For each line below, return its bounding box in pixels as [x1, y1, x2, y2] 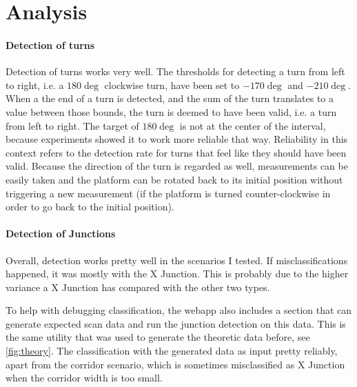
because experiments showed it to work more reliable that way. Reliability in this [6, 132, 348, 146]
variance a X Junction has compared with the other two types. [6, 279, 270, 294]
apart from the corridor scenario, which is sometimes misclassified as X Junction [6, 357, 345, 371]
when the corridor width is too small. [6, 370, 163, 385]
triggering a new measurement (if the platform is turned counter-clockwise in [6, 186, 331, 200]
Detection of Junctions [6, 226, 116, 241]
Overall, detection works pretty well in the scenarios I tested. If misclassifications [6, 252, 348, 267]
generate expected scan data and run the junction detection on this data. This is [6, 316, 346, 330]
